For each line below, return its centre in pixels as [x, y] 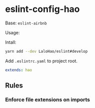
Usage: [12, 32]
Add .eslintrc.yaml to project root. [42, 61]
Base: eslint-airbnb [26, 23]
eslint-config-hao [43, 9]
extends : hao [19, 70]
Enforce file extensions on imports [48, 100]
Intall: [11, 42]
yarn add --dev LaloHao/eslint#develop [47, 51]
